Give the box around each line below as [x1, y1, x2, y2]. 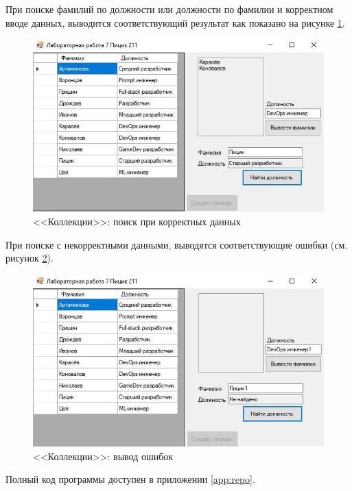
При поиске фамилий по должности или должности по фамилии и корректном [5, 2, 333, 16]
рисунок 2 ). [5, 251, 54, 265]
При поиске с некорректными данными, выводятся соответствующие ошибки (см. [5, 237, 348, 251]
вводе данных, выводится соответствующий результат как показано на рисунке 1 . [5, 15, 345, 29]
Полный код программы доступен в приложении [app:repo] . [5, 472, 255, 486]
